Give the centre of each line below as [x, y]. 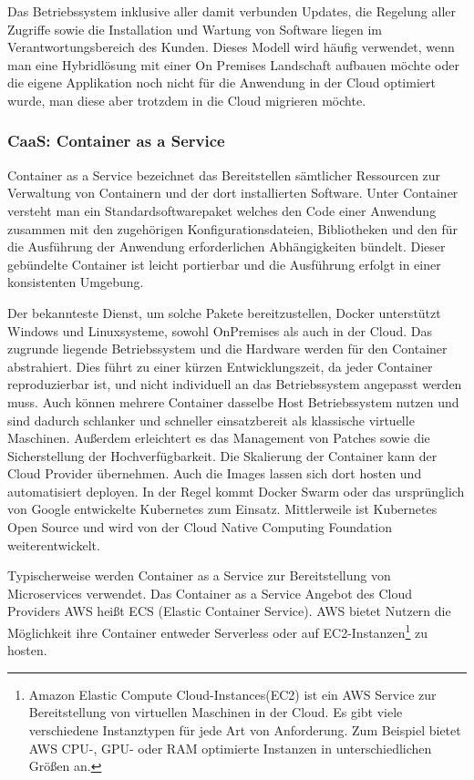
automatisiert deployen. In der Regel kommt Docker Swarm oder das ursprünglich [236, 491]
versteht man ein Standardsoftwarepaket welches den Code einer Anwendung [222, 210]
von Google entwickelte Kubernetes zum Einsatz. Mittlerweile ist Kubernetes [222, 509]
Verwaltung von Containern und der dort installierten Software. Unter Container [233, 193]
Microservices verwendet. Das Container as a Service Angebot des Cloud [210, 593]
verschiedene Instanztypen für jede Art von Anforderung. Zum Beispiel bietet [245, 730]
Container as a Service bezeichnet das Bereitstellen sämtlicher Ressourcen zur [224, 174]
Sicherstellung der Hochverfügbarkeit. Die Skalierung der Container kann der [222, 455]
